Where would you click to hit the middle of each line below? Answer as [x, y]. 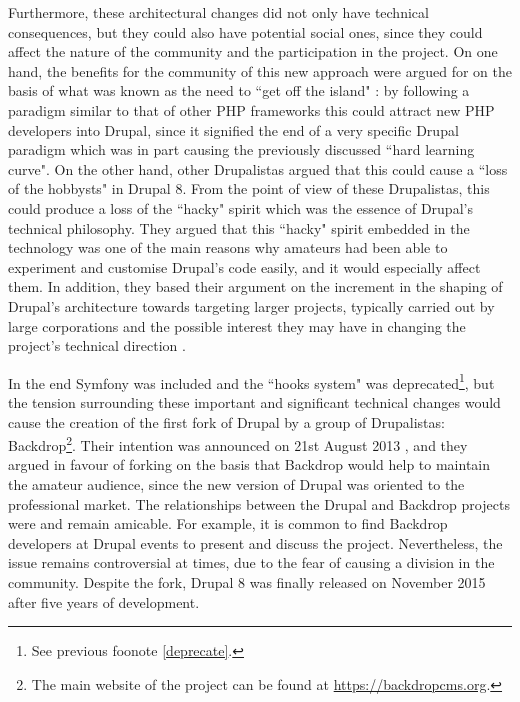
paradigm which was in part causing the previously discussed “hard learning [241, 149]
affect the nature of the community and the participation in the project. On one [253, 51]
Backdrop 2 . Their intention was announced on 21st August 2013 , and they [238, 443]
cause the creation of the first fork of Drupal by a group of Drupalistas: [226, 421]
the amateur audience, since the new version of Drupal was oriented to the [236, 483]
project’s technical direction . [97, 345]
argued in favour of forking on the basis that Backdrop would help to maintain [249, 464]
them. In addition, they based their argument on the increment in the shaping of [255, 286]
